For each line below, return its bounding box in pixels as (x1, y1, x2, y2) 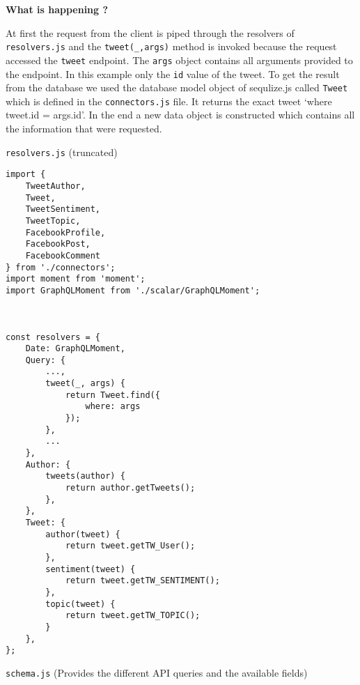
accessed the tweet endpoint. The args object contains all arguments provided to (6, 52, 353, 67)
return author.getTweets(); (65, 483, 196, 493)
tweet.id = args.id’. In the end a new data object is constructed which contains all (6, 107, 355, 122)
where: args (85, 401, 141, 412)
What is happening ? (6, 2, 109, 16)
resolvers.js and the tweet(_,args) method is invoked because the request (6, 39, 337, 54)
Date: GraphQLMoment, (25, 344, 125, 354)
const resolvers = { (6, 332, 101, 342)
